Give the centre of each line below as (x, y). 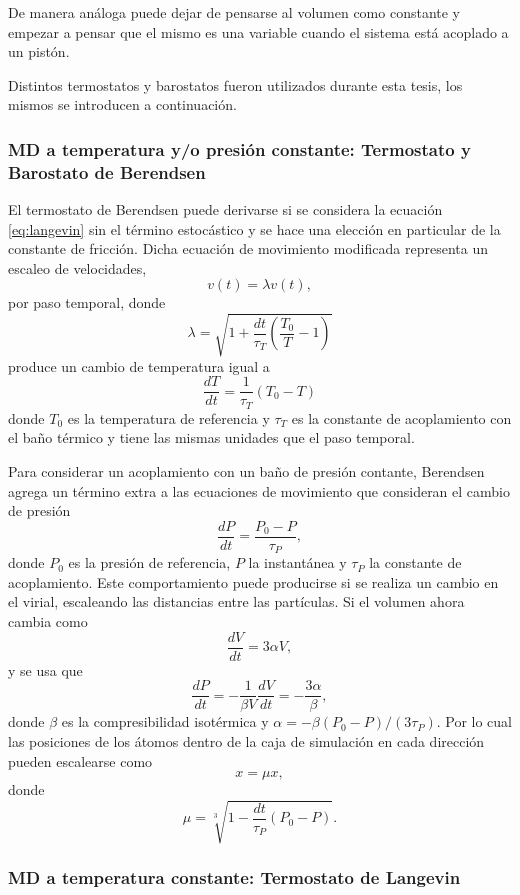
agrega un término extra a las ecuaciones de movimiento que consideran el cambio (259, 490)
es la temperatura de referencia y (168, 417)
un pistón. (39, 51)
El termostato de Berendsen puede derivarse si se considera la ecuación (225, 209)
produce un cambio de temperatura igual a (139, 365)
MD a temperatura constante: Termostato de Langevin (234, 877)
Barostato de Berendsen (107, 171)
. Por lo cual (474, 721)
